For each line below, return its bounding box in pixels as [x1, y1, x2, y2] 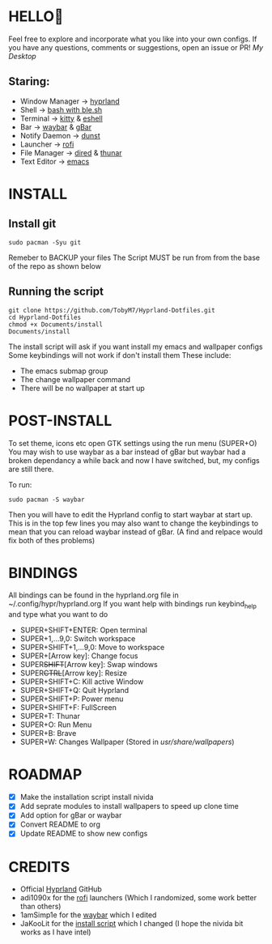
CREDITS [8, 857, 70, 876]
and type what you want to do [8, 610, 108, 619]
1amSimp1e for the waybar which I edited [19, 910, 157, 920]
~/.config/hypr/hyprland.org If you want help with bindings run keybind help [8, 599, 257, 610]
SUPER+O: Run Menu [19, 720, 92, 729]
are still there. [8, 464, 54, 474]
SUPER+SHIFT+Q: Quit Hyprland [19, 686, 130, 695]
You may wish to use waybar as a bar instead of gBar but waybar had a [8, 447, 246, 457]
